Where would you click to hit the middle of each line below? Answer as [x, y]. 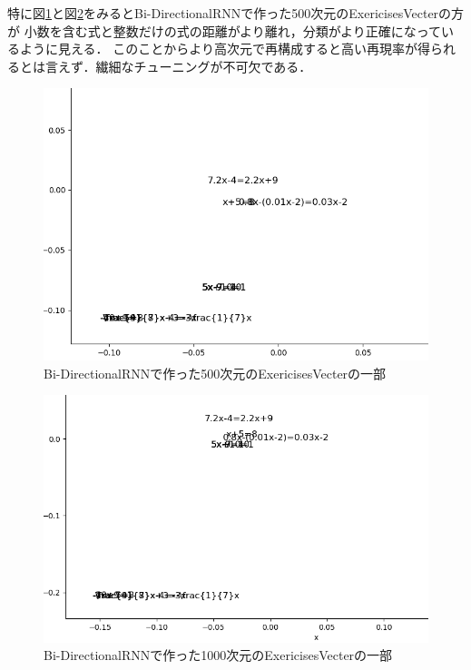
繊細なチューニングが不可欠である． [204, 66]
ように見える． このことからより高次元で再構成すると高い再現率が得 [225, 49]
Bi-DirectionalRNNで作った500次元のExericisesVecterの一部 [215, 373]
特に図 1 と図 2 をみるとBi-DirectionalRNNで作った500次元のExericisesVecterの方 [236, 13]
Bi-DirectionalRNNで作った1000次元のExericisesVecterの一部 [218, 655]
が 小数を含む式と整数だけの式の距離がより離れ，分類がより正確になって [224, 30]
